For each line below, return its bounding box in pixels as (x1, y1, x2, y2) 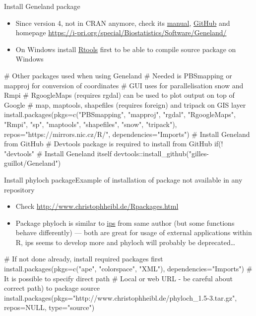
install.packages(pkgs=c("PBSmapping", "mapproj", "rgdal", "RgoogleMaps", (4, 109, 236, 120)
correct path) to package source (4, 283, 100, 293)
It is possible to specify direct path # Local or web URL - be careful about (4, 273, 233, 283)
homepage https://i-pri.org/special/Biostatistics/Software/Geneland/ (15, 27, 227, 38)
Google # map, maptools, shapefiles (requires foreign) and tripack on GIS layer (4, 99, 246, 110)
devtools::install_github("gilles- (114, 148, 209, 158)
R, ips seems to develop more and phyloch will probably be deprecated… (15, 237, 236, 247)
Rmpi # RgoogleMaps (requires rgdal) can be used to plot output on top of (4, 90, 235, 100)
